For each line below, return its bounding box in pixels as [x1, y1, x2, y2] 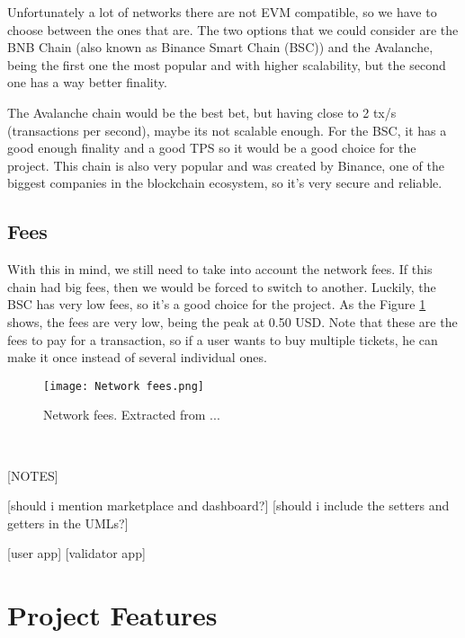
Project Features [7, 597, 218, 634]
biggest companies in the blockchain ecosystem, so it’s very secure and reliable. [7, 173, 443, 192]
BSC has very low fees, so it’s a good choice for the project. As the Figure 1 [7, 295, 426, 314]
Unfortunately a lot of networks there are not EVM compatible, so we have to [7, 3, 437, 21]
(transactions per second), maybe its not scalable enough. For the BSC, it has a [7, 120, 447, 139]
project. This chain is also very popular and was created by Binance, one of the [7, 155, 444, 174]
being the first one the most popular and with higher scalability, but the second [7, 55, 446, 74]
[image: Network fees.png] [43, 379, 204, 393]
